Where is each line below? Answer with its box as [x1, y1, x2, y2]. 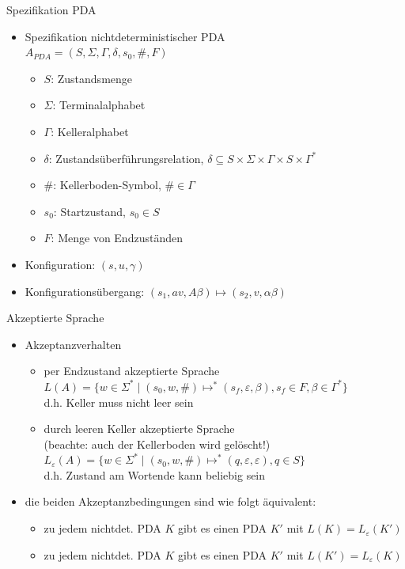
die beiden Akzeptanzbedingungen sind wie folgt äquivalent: [25, 493, 316, 510]
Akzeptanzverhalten [25, 336, 122, 352]
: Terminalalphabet [52, 97, 146, 113]
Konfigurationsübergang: [25, 283, 145, 299]
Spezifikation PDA [6, 2, 97, 17]
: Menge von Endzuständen [51, 229, 183, 246]
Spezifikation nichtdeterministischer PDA [25, 28, 225, 44]
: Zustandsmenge [51, 70, 133, 86]
